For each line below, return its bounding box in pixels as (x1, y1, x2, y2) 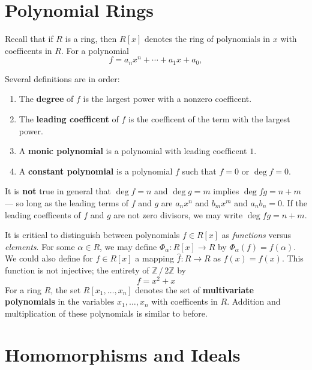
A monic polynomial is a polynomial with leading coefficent (19, 145, 247, 157)
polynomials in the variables (5, 295, 115, 308)
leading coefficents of (5, 208, 81, 221)
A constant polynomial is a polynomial (19, 164, 173, 177)
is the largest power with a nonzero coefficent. (83, 92, 252, 105)
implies (213, 185, 239, 197)
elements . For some (5, 240, 75, 252)
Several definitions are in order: (5, 72, 120, 85)
